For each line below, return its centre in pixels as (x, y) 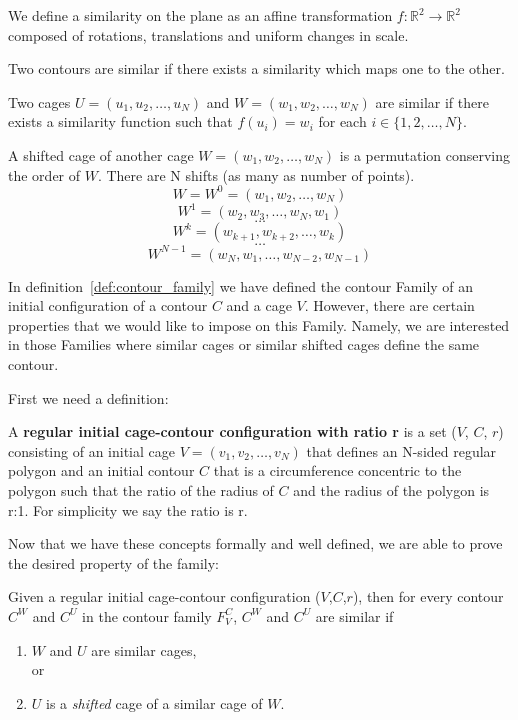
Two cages (39, 101)
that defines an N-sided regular (401, 450)
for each (342, 121)
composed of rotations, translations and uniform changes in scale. (208, 34)
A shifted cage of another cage (101, 154)
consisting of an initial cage (91, 450)
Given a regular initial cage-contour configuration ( (164, 596)
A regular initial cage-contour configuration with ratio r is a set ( (232, 431)
